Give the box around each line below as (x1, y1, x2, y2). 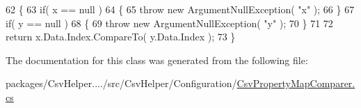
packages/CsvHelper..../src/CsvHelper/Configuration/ (6, 76, 237, 91)
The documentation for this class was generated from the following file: (6, 52, 308, 67)
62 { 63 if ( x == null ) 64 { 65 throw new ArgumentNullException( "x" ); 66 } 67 (6, 2, 355, 16)
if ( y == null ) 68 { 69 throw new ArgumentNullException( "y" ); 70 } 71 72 (6, 15, 333, 30)
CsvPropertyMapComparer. (236, 76, 355, 91)
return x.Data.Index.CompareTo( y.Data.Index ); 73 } (6, 29, 236, 44)
